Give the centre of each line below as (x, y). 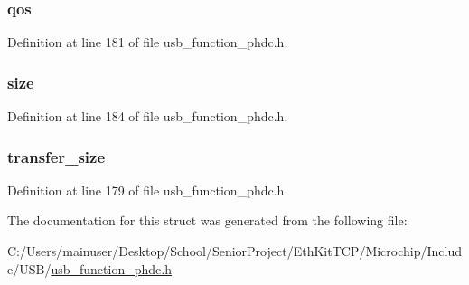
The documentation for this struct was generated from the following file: (207, 220)
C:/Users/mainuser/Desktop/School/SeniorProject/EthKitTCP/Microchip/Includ (235, 251)
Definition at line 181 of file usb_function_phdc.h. (148, 42)
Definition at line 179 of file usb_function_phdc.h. (148, 190)
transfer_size (56, 156)
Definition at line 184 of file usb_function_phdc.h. (148, 116)
